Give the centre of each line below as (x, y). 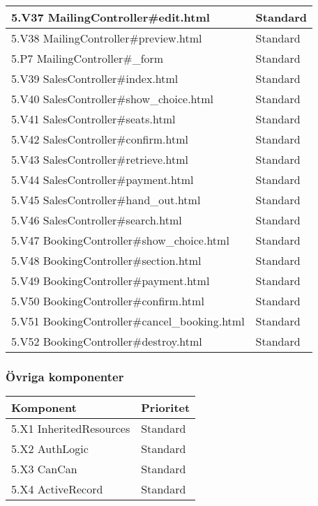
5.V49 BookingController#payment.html (111, 281)
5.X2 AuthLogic (50, 449)
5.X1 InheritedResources (71, 429)
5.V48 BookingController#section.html (106, 260)
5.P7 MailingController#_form (88, 58)
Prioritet (166, 408)
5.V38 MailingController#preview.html (107, 38)
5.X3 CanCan (44, 469)
